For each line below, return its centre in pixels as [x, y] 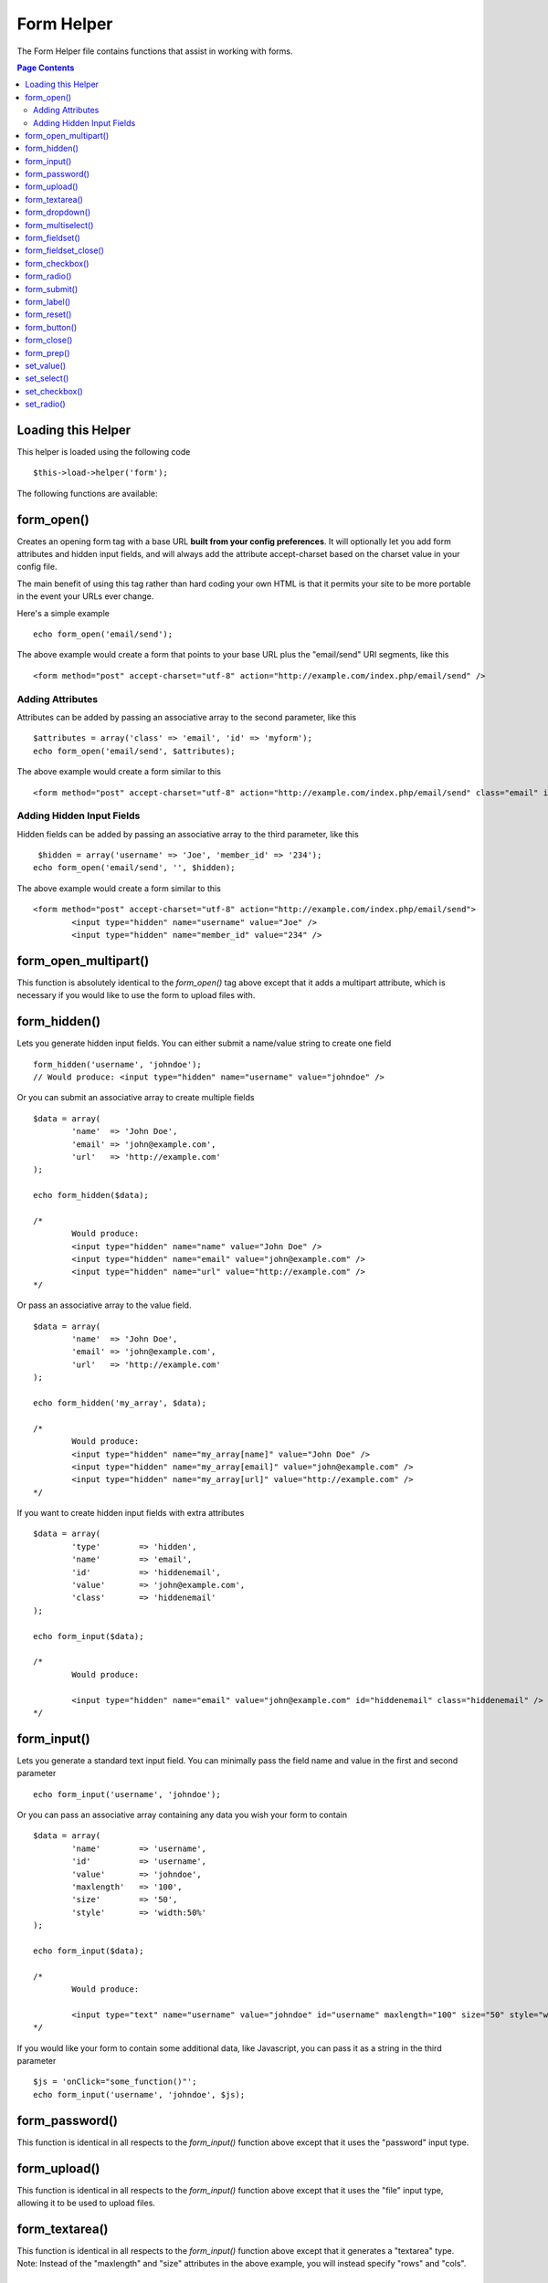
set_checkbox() [54, 391]
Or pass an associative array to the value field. [104, 1305]
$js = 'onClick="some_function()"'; [115, 2082]
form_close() [49, 340]
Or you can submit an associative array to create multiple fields [136, 1098]
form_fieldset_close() [65, 250]
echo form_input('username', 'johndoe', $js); [139, 2094]
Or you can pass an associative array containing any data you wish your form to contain [182, 1815]
